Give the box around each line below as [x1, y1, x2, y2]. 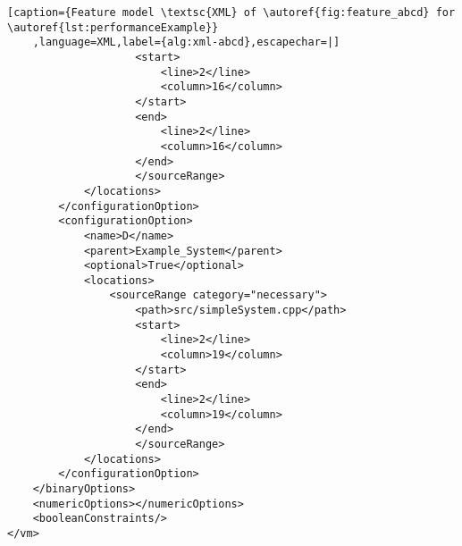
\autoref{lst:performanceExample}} [7, 21, 219, 34]
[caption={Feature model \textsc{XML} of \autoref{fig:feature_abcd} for [7, 6, 456, 19]
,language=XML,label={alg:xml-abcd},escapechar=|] [32, 36, 340, 49]
